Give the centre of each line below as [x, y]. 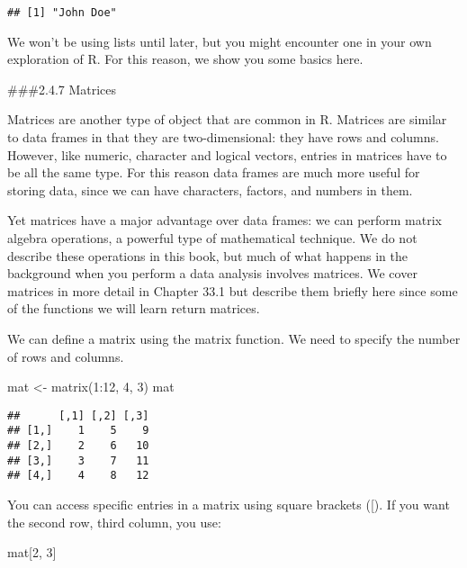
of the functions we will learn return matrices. [134, 308]
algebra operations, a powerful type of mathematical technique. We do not [212, 238]
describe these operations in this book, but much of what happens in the [207, 255]
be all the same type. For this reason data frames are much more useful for [214, 172]
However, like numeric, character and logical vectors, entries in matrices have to [227, 154]
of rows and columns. [66, 356]
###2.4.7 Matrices [62, 89]
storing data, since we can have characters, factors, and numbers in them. [210, 189]
